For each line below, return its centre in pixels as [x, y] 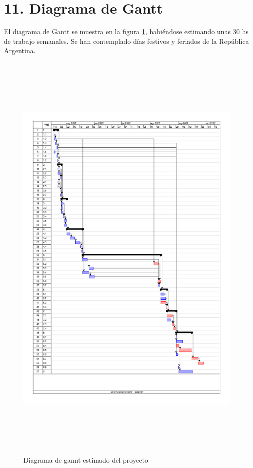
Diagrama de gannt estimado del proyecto [86, 459]
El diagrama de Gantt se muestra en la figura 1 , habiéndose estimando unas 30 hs [126, 31]
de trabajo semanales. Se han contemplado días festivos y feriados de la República [126, 41]
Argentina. [20, 50]
